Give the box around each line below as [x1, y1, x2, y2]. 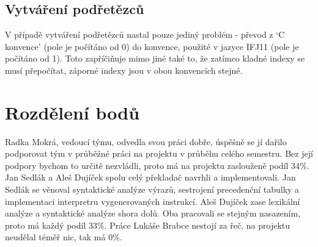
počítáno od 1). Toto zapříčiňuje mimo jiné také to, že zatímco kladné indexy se [5, 52, 305, 65]
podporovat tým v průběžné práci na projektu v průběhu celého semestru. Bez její [5, 147, 313, 160]
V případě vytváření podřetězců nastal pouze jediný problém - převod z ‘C [5, 28, 285, 41]
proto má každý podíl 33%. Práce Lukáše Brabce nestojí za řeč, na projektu [5, 218, 290, 231]
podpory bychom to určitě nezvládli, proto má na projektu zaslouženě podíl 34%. [5, 159, 309, 171]
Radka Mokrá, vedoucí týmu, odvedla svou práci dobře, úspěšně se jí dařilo [5, 135, 287, 148]
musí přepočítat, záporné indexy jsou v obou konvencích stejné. [5, 63, 243, 76]
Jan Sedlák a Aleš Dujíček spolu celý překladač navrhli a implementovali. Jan [5, 171, 296, 184]
